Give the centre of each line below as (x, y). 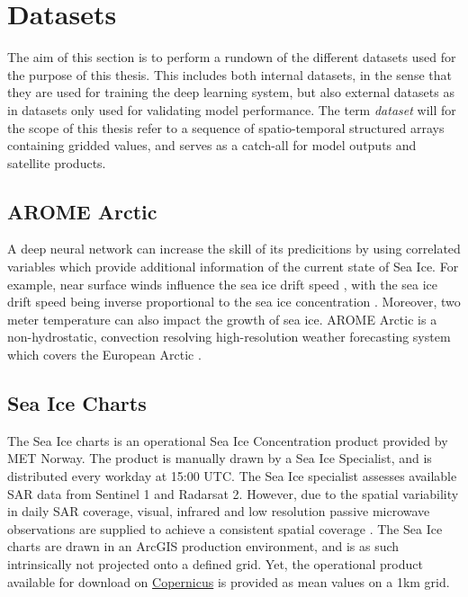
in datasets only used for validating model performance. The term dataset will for (232, 109)
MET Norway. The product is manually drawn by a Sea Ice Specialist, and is (220, 458)
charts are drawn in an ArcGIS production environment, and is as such (203, 546)
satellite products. (57, 162)
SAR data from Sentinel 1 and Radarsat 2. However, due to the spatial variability (233, 493)
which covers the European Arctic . (104, 355)
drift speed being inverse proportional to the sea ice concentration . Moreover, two (234, 302)
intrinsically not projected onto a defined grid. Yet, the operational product (215, 564)
